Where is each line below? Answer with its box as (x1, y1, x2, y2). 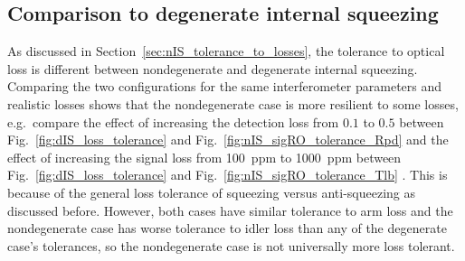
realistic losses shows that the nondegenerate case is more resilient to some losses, (7, 94, 459, 113)
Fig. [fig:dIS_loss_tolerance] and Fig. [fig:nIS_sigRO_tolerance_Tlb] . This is (7, 165, 448, 184)
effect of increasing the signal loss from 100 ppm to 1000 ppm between (7, 147, 402, 166)
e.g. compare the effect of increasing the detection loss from (7, 112, 339, 131)
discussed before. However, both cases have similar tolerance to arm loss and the (7, 200, 453, 219)
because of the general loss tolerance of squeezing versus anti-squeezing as (7, 182, 415, 201)
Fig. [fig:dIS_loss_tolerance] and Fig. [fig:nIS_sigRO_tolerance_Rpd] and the (7, 130, 449, 149)
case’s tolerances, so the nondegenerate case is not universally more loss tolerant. (7, 236, 455, 255)
